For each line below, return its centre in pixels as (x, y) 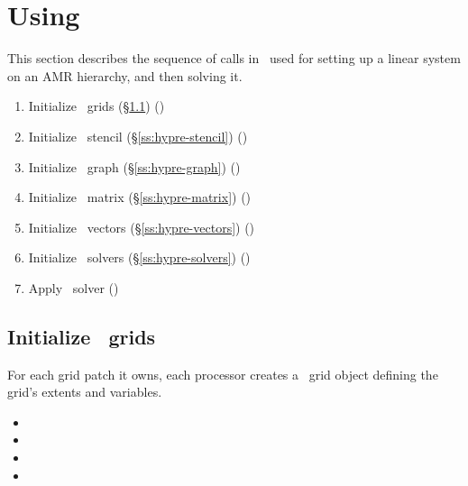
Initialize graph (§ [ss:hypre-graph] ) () (134, 166)
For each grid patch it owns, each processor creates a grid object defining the (223, 374)
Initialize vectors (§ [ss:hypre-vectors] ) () (142, 227)
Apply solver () (73, 287)
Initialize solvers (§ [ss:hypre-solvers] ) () (139, 257)
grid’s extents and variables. (85, 392)
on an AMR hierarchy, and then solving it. (125, 75)
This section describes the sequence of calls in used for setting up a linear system (234, 58)
